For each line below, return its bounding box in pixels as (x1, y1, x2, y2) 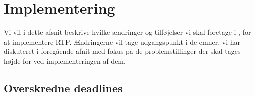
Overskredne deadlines (4, 80, 123, 95)
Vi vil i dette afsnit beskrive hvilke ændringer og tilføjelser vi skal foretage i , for (4, 27, 251, 37)
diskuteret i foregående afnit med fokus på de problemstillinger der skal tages (4, 46, 241, 56)
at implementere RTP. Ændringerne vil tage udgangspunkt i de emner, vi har (4, 36, 241, 47)
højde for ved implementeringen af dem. (4, 55, 126, 66)
